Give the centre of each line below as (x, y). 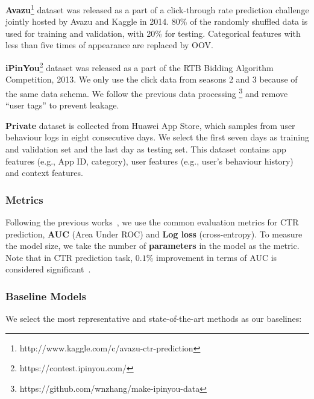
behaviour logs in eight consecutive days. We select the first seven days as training (157, 137)
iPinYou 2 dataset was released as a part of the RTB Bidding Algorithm (140, 67)
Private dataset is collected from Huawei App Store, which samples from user (150, 125)
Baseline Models (46, 296)
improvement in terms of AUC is (217, 257)
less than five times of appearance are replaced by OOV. (109, 45)
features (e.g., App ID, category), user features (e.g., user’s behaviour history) (149, 161)
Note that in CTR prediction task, (69, 257)
